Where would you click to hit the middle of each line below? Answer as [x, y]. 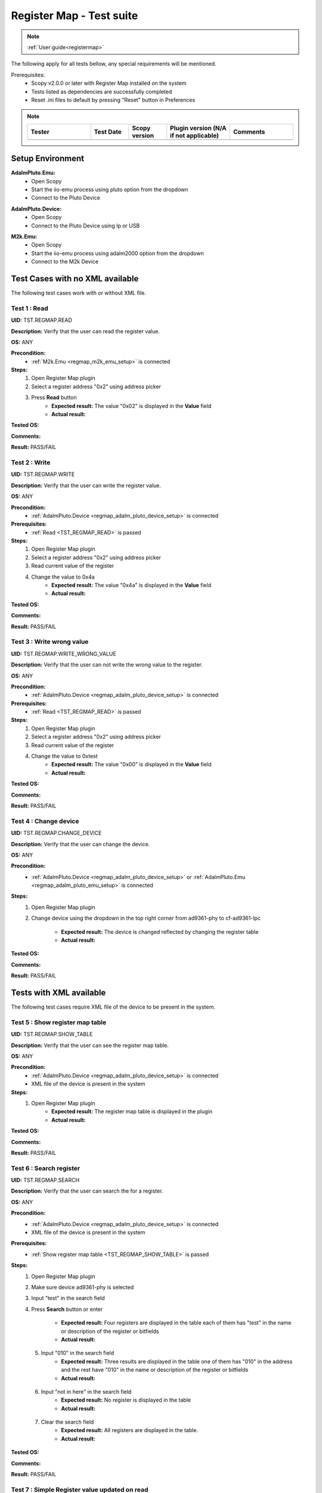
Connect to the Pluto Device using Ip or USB [86, 225]
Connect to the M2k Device [65, 262]
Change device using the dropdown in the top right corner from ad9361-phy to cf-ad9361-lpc [146, 918]
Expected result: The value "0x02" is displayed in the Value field [131, 405]
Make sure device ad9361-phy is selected [83, 1287]
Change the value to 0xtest [64, 756]
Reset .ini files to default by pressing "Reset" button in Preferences [113, 100]
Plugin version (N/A [198, 128]
